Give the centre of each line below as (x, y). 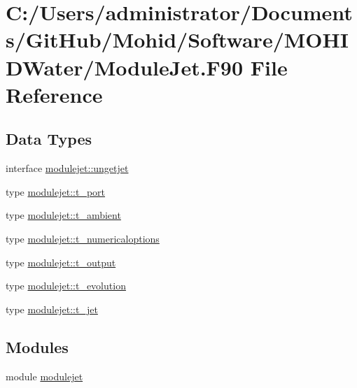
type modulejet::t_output (61, 262)
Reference (54, 94)
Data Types (49, 139)
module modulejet (44, 376)
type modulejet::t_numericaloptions (83, 238)
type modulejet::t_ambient (63, 215)
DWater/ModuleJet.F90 (125, 67)
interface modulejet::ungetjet (67, 168)
